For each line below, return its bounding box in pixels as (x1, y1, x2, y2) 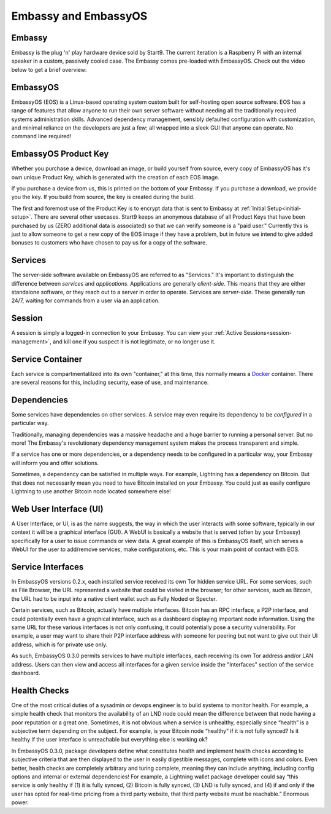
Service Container (11, 354, 83, 364)
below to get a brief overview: (11, 66, 87, 73)
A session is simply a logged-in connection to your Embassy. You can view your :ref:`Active (11, 329, 242, 337)
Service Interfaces (11, 562, 84, 572)
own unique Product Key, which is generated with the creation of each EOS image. (11, 173, 220, 181)
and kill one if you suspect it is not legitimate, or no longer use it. (53, 338, 216, 345)
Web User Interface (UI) (11, 504, 104, 514)
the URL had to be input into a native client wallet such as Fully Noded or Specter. (11, 595, 218, 602)
